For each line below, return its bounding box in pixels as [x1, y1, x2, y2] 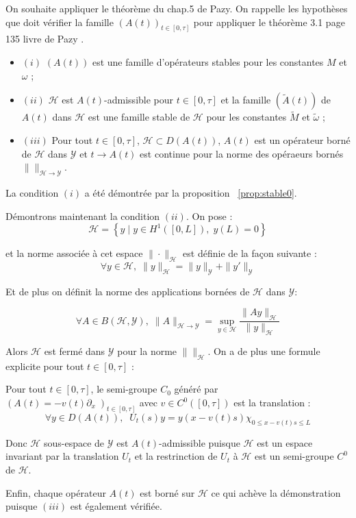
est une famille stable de [88, 110, 190, 124]
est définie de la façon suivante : [183, 246, 317, 260]
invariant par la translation [5, 449, 119, 463]
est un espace [257, 435, 313, 449]
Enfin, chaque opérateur [5, 485, 106, 500]
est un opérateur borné [254, 133, 351, 147]
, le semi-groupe [90, 382, 157, 396]
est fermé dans [44, 344, 105, 358]
